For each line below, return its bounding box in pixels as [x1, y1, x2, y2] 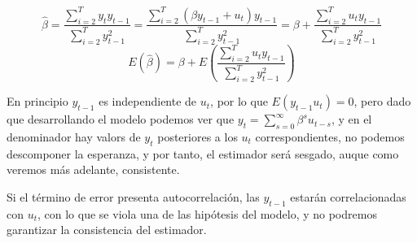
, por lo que [210, 93, 268, 110]
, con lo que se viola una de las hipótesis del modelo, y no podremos [37, 205, 377, 222]
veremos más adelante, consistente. [7, 161, 180, 178]
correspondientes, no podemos [255, 128, 405, 145]
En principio [7, 93, 68, 110]
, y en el [331, 111, 372, 128]
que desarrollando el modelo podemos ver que [7, 111, 235, 128]
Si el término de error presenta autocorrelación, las [7, 188, 260, 205]
